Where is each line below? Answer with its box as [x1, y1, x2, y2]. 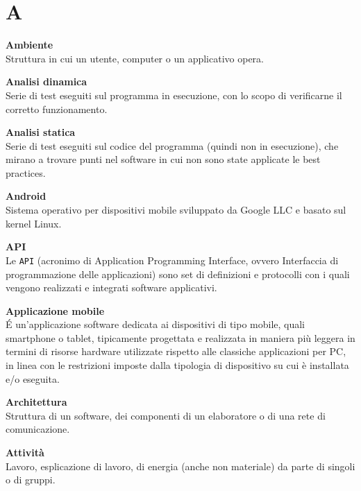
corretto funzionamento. [6, 101, 108, 116]
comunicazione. [6, 422, 70, 436]
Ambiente [6, 37, 53, 52]
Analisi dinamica [6, 74, 87, 89]
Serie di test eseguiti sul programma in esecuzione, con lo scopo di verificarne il [6, 87, 342, 102]
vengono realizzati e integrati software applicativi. [6, 280, 217, 295]
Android [6, 189, 47, 203]
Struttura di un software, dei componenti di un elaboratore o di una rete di [6, 408, 326, 422]
